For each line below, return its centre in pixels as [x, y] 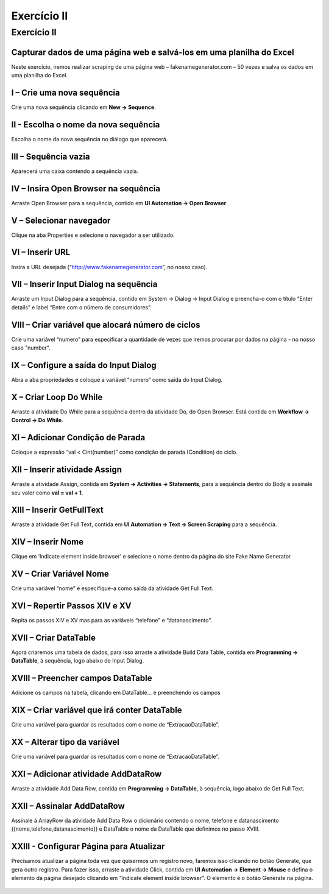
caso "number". [31, 348]
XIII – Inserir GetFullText [57, 510]
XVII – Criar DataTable [53, 637]
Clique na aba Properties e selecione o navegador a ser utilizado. [93, 235]
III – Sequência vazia [51, 156]
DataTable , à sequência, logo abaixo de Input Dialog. [78, 661]
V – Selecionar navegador [61, 220]
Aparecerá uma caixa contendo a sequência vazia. [75, 171]
